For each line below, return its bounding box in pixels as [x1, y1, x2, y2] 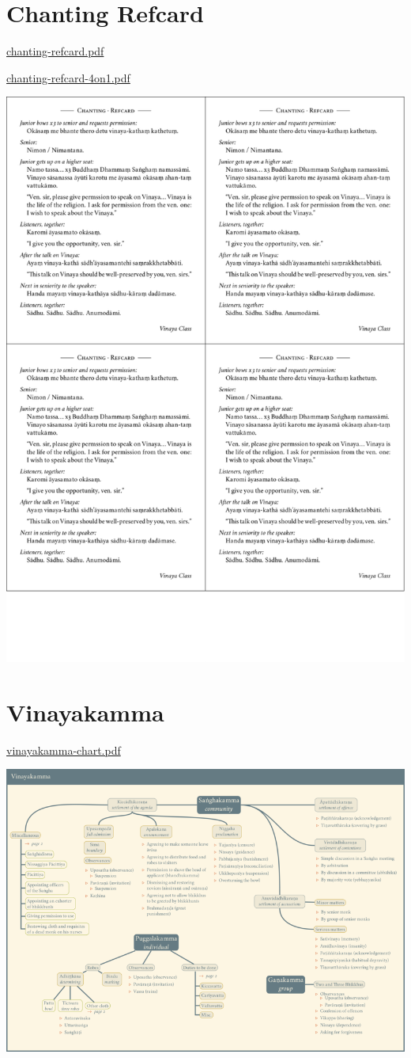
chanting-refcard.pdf [6, 43, 104, 59]
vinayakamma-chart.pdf [6, 741, 121, 758]
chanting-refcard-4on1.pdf [6, 69, 130, 86]
